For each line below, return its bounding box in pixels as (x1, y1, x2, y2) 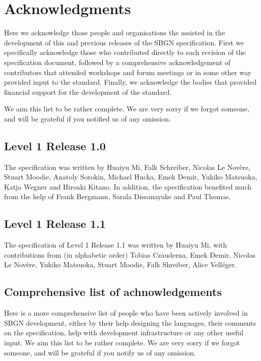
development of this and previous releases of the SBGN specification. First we (4, 37, 244, 47)
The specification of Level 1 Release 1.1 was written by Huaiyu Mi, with (4, 239, 227, 250)
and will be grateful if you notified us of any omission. (4, 113, 171, 124)
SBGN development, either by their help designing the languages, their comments (4, 317, 256, 328)
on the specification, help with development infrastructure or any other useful (4, 327, 243, 338)
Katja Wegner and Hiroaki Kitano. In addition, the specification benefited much (4, 181, 251, 192)
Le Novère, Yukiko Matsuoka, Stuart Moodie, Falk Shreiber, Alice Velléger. (4, 259, 237, 270)
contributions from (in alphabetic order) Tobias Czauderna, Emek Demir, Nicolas (4, 249, 256, 260)
